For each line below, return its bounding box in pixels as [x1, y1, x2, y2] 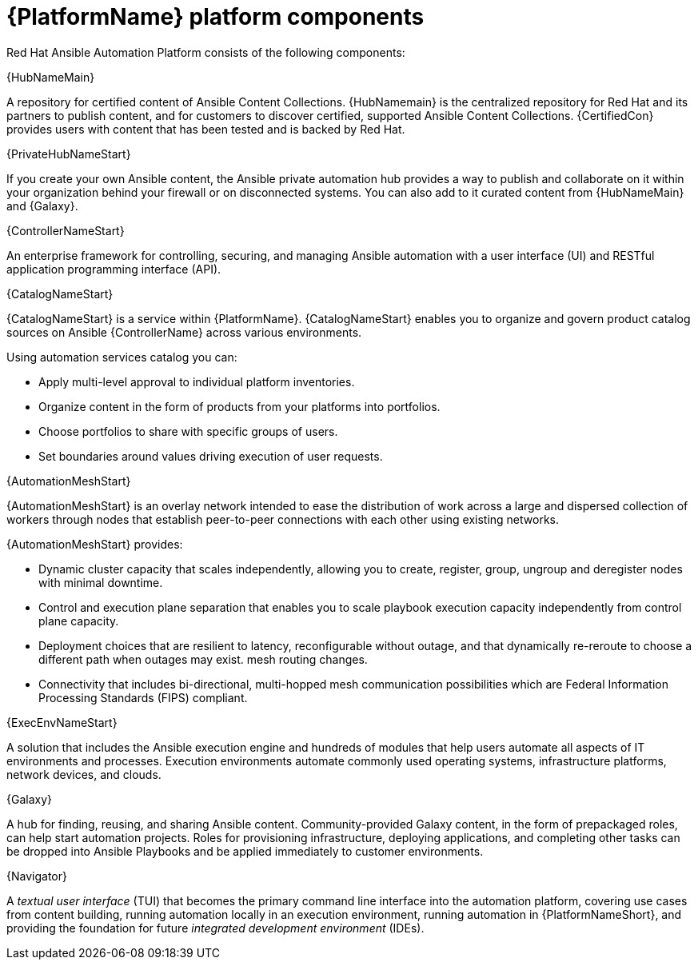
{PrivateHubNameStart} [6, 146, 131, 161]
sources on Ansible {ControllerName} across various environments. [6, 325, 362, 339]
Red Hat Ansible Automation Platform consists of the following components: [6, 45, 405, 59]
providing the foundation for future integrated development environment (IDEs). [6, 920, 425, 935]
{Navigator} [6, 868, 67, 883]
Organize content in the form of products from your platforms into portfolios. [38, 399, 441, 413]
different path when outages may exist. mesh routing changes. [38, 652, 368, 666]
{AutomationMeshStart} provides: [6, 537, 183, 551]
